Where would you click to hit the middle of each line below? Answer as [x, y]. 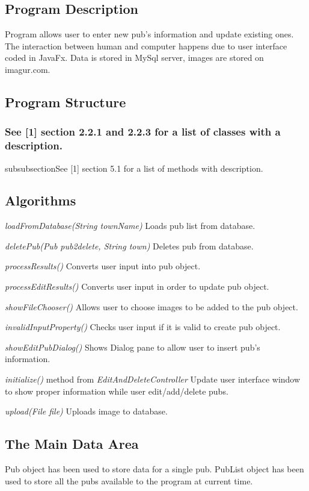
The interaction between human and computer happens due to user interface [146, 45]
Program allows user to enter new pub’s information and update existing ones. [149, 34]
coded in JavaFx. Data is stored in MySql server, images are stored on [134, 58]
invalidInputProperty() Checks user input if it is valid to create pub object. [143, 327]
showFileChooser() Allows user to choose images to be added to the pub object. [151, 306]
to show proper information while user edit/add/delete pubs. [117, 391]
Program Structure [66, 102]
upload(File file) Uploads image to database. [86, 411]
